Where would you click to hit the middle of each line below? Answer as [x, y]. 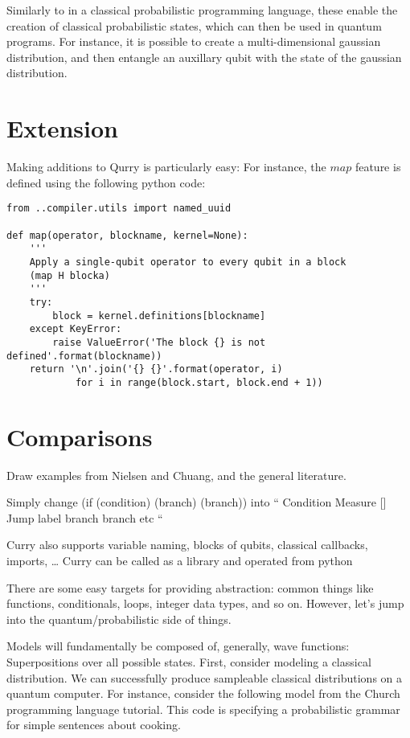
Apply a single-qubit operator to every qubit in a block [188, 262]
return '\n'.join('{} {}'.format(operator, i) [156, 369]
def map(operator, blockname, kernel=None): [127, 235]
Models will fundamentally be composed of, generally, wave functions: [178, 646]
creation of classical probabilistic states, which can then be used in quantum [194, 25]
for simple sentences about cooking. [94, 725]
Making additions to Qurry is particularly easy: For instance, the [166, 167]
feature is [378, 167]
